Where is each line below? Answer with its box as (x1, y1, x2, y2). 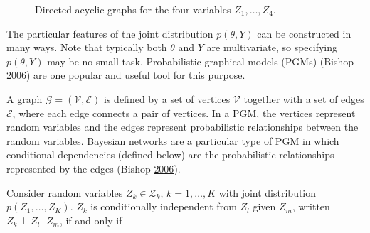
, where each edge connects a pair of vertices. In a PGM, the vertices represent (12, 105, 356, 120)
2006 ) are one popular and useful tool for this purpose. (6, 67, 245, 82)
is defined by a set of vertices (104, 91, 231, 106)
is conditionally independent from (90, 199, 237, 214)
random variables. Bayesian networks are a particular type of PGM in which (6, 133, 339, 148)
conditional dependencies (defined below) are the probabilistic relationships (6, 147, 334, 162)
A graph (6, 91, 43, 106)
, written (292, 199, 330, 214)
